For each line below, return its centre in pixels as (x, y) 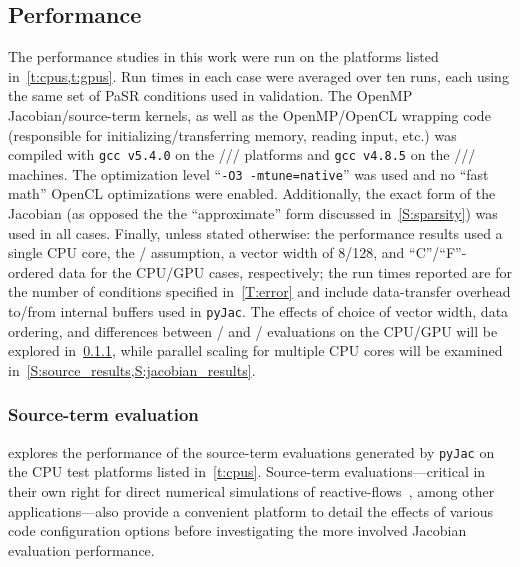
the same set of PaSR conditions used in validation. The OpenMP (210, 95)
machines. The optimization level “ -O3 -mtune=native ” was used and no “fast (248, 173)
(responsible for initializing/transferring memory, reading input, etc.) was (232, 134)
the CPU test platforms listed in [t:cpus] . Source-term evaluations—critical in (247, 471)
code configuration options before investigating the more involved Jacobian (237, 530)
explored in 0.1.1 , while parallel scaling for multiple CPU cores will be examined (255, 350)
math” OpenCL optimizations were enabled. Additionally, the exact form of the (252, 193)
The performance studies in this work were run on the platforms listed (223, 56)
